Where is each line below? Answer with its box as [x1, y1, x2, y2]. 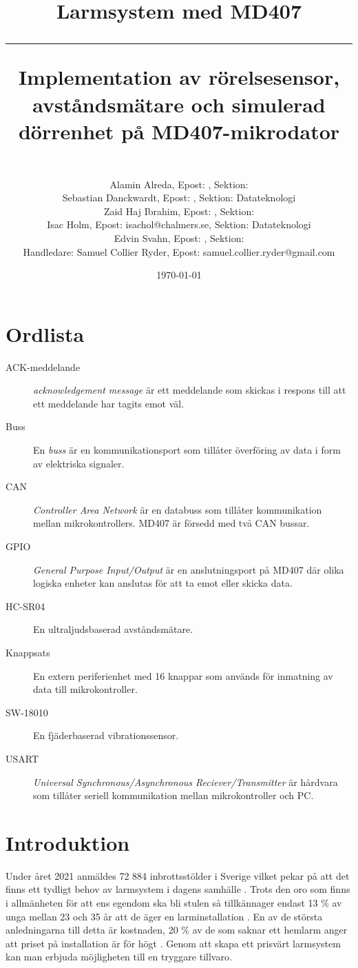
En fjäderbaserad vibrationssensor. [33, 728, 179, 743]
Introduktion [6, 828, 130, 856]
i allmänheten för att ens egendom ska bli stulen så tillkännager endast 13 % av [6, 896, 342, 909]
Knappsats [6, 645, 50, 659]
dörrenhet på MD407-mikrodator [18, 117, 340, 145]
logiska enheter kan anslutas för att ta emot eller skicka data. [33, 576, 293, 590]
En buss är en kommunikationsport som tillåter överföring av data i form [33, 443, 341, 456]
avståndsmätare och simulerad [32, 90, 326, 118]
